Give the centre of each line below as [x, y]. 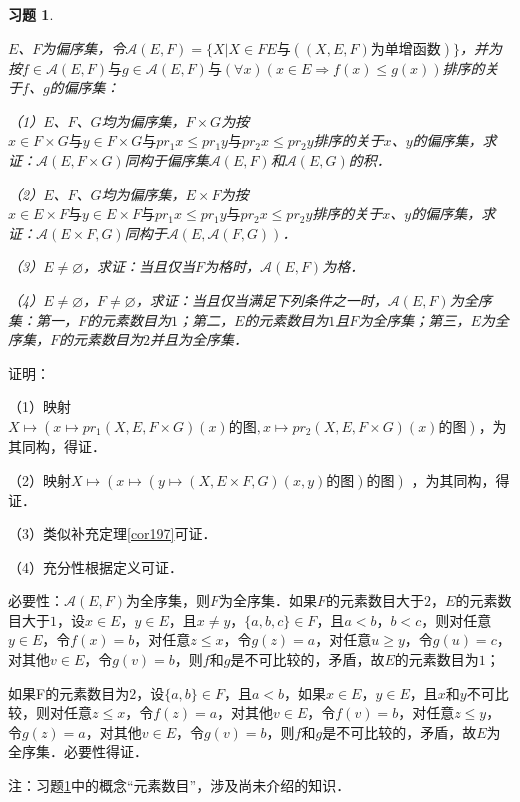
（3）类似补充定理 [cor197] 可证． [112, 533]
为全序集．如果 [268, 600]
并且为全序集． [199, 339]
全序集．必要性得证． [78, 751]
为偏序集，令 [83, 47]
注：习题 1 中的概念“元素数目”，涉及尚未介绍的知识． [179, 785]
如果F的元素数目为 [69, 692]
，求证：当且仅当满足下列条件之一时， [261, 299]
